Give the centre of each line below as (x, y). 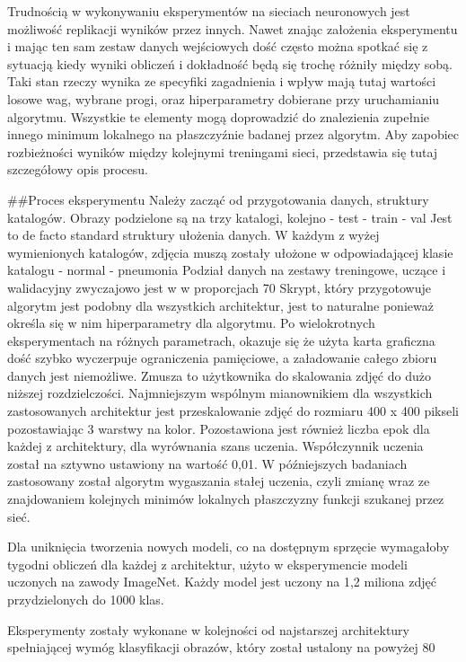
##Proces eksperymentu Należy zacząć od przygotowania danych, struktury (218, 199)
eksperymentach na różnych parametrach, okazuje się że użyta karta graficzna (221, 340)
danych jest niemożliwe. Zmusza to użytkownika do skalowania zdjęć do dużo (219, 375)
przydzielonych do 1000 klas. (86, 599)
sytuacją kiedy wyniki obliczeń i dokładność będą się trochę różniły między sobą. (230, 63)
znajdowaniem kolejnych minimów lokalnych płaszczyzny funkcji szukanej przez (226, 499)
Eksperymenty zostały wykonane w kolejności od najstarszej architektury (208, 629)
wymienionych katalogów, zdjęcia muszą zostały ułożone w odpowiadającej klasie (230, 252)
